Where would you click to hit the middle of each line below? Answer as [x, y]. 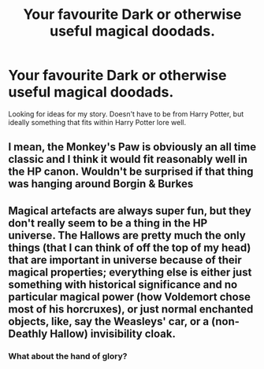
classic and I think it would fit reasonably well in [128, 159]
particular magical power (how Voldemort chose [129, 297]
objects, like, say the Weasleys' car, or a [109, 321]
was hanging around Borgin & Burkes [101, 184]
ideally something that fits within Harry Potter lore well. [97, 122]
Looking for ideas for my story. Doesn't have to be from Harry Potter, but [126, 114]
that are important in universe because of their [125, 260]
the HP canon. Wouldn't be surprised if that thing [131, 172]
